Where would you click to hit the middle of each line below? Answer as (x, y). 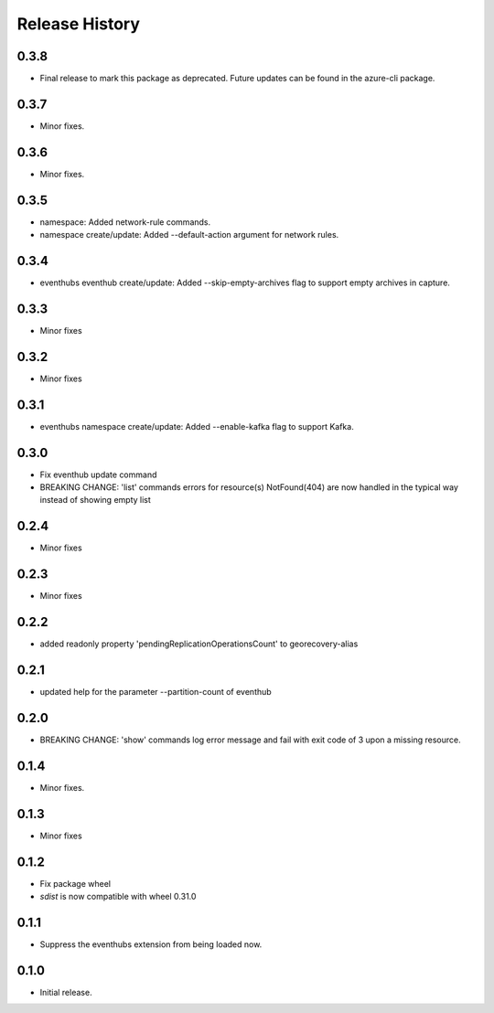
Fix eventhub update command (98, 475)
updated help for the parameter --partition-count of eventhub (156, 692)
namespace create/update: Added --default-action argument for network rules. (189, 235)
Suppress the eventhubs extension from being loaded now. (151, 944)
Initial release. (66, 992)
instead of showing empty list (95, 500)
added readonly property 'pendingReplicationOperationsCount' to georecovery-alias (199, 644)
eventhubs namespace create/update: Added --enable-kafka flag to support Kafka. (197, 426)
